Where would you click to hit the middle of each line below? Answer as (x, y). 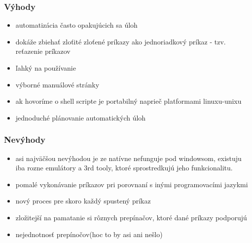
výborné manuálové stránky (57, 84)
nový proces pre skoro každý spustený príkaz (83, 201)
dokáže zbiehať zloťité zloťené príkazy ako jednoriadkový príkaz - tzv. (121, 41)
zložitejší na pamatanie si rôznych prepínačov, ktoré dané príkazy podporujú (131, 217)
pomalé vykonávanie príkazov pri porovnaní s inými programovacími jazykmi (132, 184)
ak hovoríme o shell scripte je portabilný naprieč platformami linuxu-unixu (128, 101)
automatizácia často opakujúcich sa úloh (76, 25)
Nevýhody (25, 140)
